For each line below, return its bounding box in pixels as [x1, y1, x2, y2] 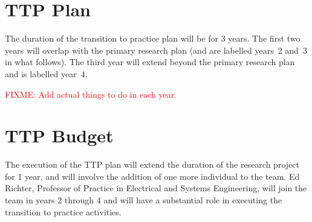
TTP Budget [5, 123, 114, 148]
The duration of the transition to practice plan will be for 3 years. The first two [5, 32, 301, 45]
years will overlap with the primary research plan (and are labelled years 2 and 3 [5, 43, 307, 56]
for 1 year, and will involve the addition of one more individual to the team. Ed [5, 170, 300, 182]
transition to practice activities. [5, 205, 122, 218]
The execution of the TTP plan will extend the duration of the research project [5, 158, 299, 171]
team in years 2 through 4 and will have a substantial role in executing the [5, 194, 282, 206]
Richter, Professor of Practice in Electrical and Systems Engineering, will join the [5, 182, 307, 194]
